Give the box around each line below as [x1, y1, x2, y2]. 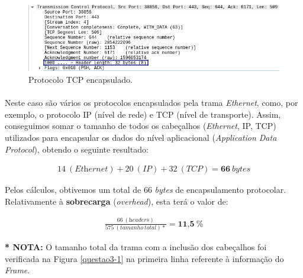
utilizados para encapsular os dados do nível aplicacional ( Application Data [5, 131, 277, 143]
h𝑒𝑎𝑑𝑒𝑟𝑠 [129, 217, 150, 224]
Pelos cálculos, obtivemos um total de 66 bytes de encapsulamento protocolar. [5, 183, 286, 196]
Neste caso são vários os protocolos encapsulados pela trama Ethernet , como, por [5, 96, 298, 109]
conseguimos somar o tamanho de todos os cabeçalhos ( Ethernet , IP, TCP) [5, 119, 276, 132]
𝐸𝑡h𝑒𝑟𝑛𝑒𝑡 [75, 165, 108, 174]
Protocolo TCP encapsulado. [28, 73, 133, 86]
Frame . [5, 264, 30, 276]
